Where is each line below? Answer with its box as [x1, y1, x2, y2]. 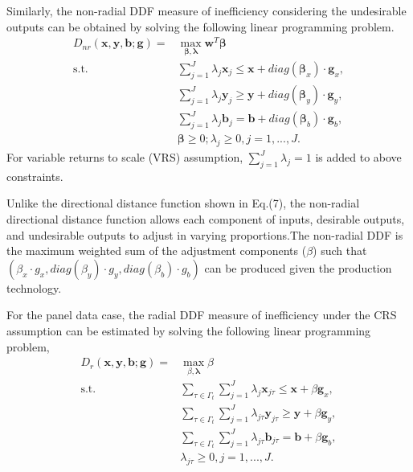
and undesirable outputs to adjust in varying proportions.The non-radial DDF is [6, 226, 403, 243]
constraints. [6, 167, 63, 184]
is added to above [315, 149, 402, 166]
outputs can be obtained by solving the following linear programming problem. [6, 18, 395, 35]
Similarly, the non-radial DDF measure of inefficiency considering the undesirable [6, 2, 407, 18]
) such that [313, 242, 367, 259]
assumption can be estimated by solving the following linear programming [6, 322, 371, 339]
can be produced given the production [204, 259, 392, 276]
